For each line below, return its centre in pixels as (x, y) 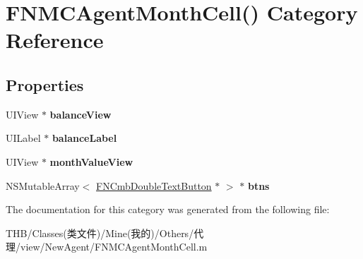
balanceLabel (84, 138)
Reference (55, 40)
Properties (45, 84)
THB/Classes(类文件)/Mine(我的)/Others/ (100, 233)
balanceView (81, 114)
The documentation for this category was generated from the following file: (168, 209)
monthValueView (91, 161)
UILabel (23, 138)
